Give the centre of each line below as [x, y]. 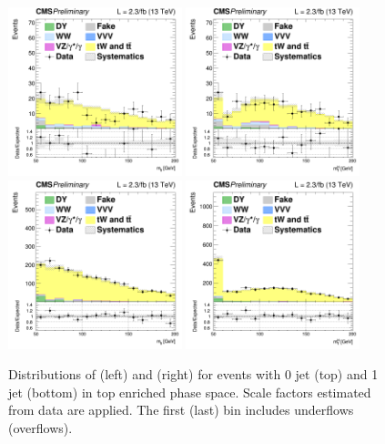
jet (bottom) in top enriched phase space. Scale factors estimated [190, 392]
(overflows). [41, 428]
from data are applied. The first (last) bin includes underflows [181, 410]
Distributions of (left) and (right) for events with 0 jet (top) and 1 [193, 374]
